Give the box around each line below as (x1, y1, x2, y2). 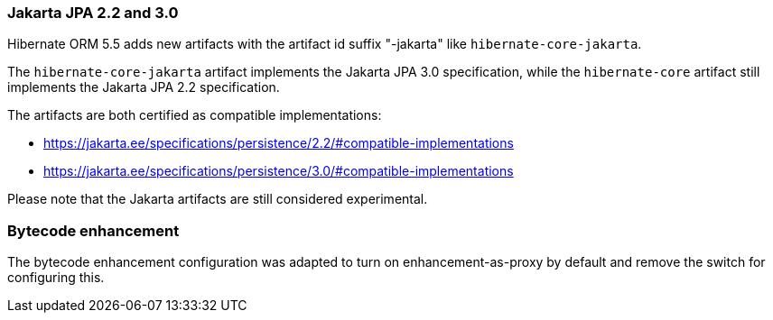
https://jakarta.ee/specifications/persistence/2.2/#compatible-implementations (43, 135, 514, 151)
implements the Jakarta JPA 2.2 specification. (7, 79, 280, 96)
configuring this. (7, 270, 105, 286)
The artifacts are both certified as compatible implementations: (7, 107, 382, 123)
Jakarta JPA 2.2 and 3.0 (7, 4, 179, 22)
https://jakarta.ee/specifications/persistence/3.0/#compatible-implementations (43, 163, 514, 179)
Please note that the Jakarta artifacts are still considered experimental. (7, 191, 428, 207)
